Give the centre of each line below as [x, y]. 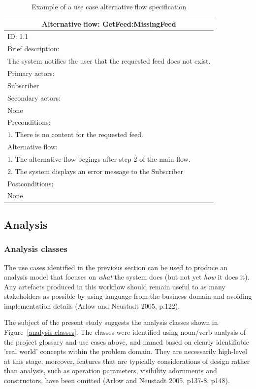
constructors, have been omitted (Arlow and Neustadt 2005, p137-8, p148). [117, 380]
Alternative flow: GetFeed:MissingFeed [109, 23]
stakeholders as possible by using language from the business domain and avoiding [128, 296]
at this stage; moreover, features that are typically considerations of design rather [127, 361]
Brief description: [33, 49]
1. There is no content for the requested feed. [75, 134]
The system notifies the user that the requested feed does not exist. [109, 61]
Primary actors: [31, 73]
